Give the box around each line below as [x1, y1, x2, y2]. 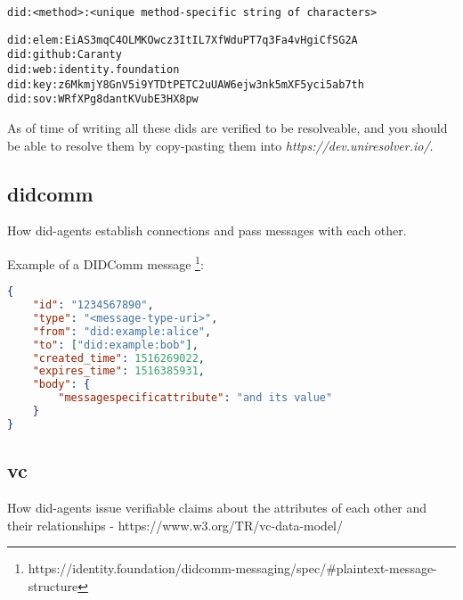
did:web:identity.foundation [7, 62, 180, 76]
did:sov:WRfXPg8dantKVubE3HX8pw [7, 93, 199, 106]
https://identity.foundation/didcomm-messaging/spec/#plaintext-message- [28, 559, 437, 578]
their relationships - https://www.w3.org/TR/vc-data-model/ [7, 515, 343, 534]
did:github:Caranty [7, 48, 122, 62]
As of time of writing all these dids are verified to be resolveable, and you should [7, 118, 448, 136]
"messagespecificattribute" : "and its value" [58, 391, 333, 405]
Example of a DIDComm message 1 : [7, 251, 204, 273]
